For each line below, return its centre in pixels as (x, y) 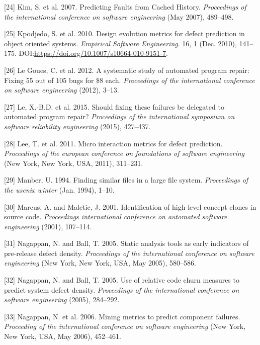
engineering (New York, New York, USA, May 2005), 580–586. (100, 263)
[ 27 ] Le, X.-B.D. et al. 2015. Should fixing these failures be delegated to (114, 106)
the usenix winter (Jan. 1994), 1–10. (59, 189)
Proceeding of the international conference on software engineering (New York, (125, 326)
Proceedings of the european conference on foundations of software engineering (124, 153)
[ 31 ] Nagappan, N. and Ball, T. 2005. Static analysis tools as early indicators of (126, 243)
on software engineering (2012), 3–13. (62, 90)
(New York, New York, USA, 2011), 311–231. (74, 163)
